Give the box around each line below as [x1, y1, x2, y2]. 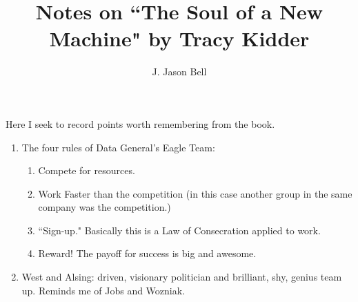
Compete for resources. [38, 163, 135, 178]
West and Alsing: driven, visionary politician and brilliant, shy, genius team [21, 270, 342, 284]
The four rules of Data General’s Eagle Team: [21, 140, 215, 154]
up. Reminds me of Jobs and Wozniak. [21, 283, 186, 297]
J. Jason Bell [152, 64, 207, 79]
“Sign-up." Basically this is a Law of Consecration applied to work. [38, 223, 321, 237]
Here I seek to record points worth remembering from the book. [6, 116, 275, 131]
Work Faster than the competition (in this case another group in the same [38, 186, 352, 200]
